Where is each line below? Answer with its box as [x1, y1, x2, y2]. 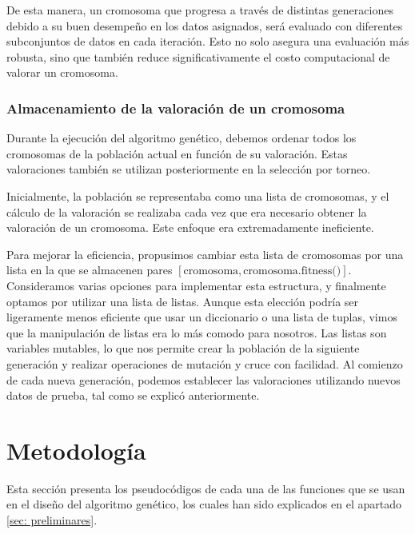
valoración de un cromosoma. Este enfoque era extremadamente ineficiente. [6, 219, 374, 236]
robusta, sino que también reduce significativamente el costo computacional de [6, 48, 390, 65]
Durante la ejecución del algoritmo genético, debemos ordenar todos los [6, 130, 357, 146]
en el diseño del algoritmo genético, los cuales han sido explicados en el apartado [6, 496, 401, 512]
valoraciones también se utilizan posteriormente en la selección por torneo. [6, 161, 371, 177]
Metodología [6, 433, 146, 466]
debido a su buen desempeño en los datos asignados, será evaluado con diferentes [6, 17, 403, 34]
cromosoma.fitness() [243, 265, 341, 277]
